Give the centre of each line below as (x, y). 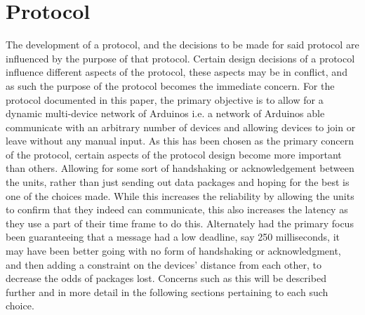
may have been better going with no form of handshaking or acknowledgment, (173, 251)
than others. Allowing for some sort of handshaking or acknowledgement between (180, 168)
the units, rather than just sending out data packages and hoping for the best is (178, 182)
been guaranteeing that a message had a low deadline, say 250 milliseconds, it (173, 237)
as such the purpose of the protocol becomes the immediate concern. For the (170, 85)
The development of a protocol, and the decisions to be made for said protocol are (182, 45)
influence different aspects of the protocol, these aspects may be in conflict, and (177, 72)
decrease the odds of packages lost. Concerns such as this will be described (166, 278)
